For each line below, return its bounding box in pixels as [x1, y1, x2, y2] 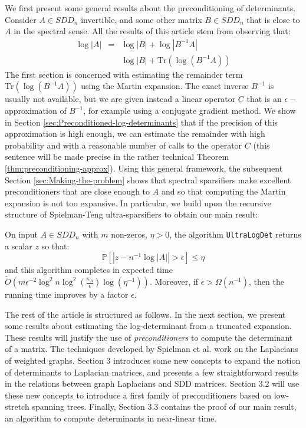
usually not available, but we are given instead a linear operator [5, 93, 236, 105]
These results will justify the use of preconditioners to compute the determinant [5, 331, 293, 343]
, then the [249, 275, 284, 288]
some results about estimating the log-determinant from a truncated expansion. [5, 320, 292, 332]
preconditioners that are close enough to [5, 185, 150, 197]
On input [5, 228, 38, 240]
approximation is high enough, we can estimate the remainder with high [5, 127, 265, 140]
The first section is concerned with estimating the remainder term [5, 68, 243, 80]
